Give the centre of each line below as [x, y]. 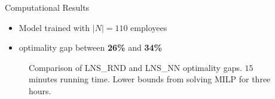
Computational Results [47, 7]
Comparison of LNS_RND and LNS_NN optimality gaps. [135, 67]
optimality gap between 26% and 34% [90, 47]
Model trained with [54, 27]
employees [149, 27]
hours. [40, 90]
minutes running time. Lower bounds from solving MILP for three [150, 79]
